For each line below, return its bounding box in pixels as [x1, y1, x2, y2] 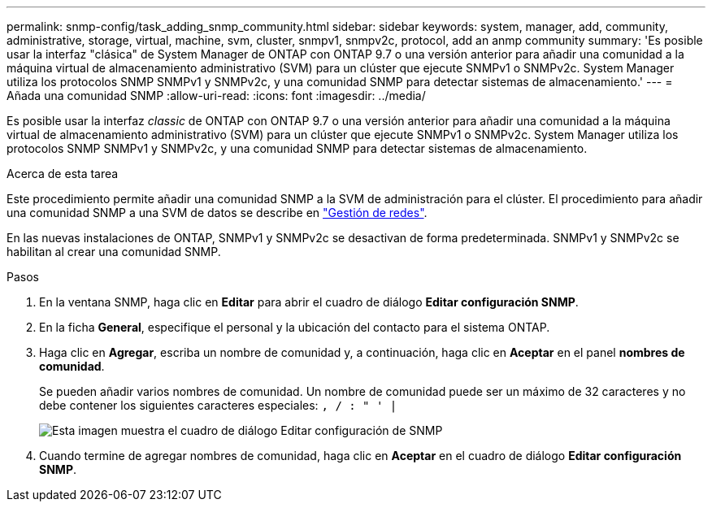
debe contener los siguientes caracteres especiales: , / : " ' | [39, 398, 397, 412]
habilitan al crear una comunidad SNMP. [7, 245, 221, 258]
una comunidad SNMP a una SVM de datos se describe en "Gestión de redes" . [7, 206, 428, 219]
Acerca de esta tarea [7, 167, 119, 180]
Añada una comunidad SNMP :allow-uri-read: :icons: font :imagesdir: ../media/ [7, 89, 426, 102]
